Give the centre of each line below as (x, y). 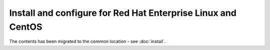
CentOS (26, 27)
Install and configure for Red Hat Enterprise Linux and (123, 13)
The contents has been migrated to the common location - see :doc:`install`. (87, 42)
